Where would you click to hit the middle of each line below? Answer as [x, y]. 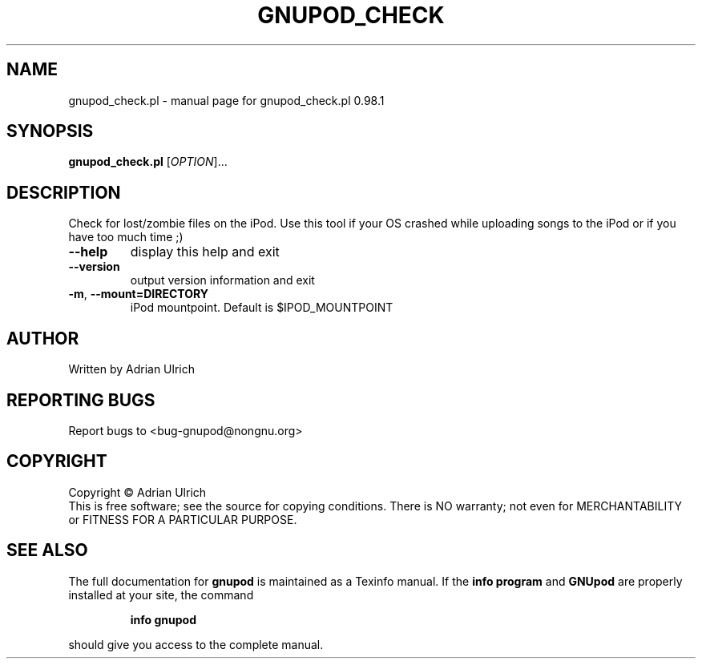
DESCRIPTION [64, 192]
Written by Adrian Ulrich [131, 369]
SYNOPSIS [50, 131]
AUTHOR [43, 338]
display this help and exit [205, 252]
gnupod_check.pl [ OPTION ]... [148, 162]
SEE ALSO [47, 550]
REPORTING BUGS [81, 400]
